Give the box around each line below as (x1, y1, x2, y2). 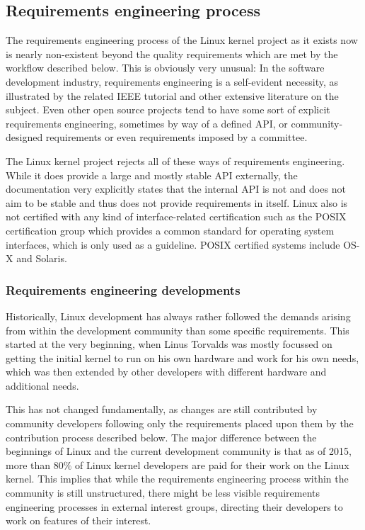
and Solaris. (16, 251, 67, 266)
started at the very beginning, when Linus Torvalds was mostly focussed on (6, 337, 332, 351)
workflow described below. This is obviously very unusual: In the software (6, 60, 325, 75)
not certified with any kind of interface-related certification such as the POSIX (6, 209, 347, 224)
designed (6, 130, 43, 145)
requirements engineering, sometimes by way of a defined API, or (6, 115, 288, 130)
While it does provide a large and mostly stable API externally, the (6, 167, 298, 182)
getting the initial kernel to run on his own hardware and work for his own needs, (6, 350, 359, 365)
